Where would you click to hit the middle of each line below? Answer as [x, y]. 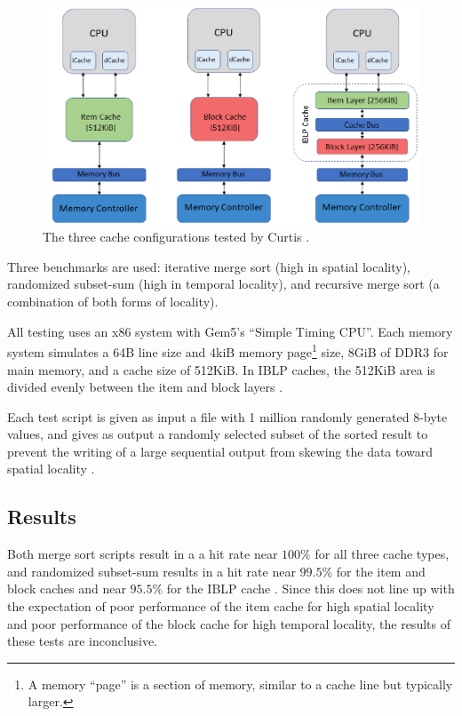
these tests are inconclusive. [83, 641]
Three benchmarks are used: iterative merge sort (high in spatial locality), [209, 266]
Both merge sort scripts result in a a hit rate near [143, 554]
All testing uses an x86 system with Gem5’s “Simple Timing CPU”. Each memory [230, 331]
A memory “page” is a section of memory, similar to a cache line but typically [240, 684]
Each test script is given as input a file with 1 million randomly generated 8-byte [227, 416]
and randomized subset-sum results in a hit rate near [151, 571]
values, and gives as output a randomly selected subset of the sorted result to [218, 434]
